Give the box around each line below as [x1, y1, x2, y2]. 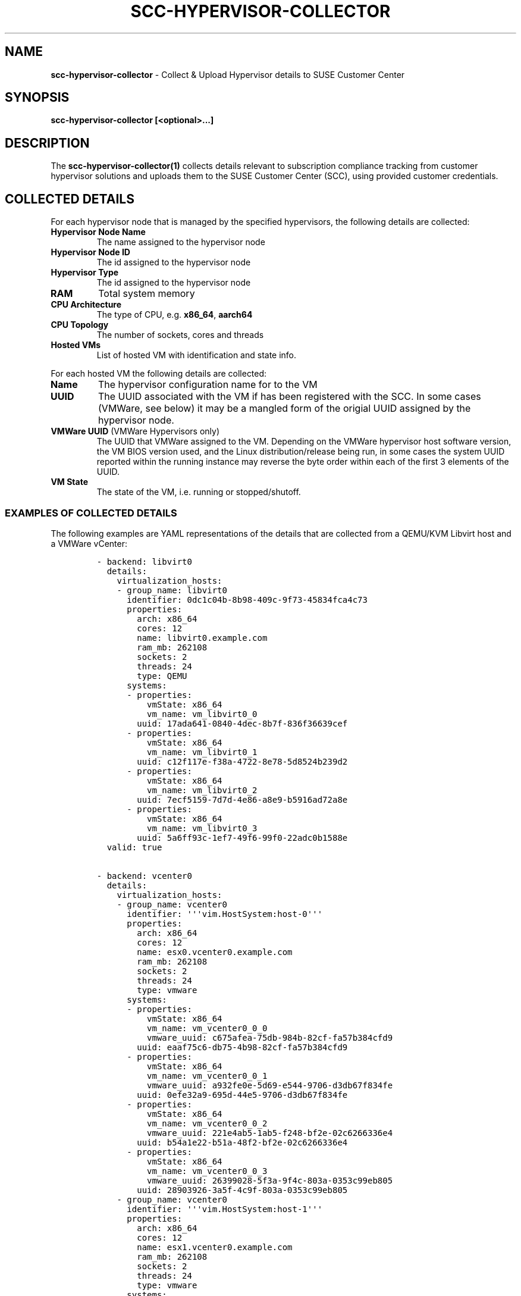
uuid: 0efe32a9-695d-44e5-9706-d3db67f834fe [137, 1090, 348, 1100]
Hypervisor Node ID [51, 247, 130, 258]
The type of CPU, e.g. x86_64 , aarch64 [96, 309, 253, 320]
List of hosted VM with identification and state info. [96, 350, 297, 361]
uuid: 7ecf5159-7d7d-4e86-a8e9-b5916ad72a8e [137, 794, 348, 804]
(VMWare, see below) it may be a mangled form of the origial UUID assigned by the [98, 402, 471, 415]
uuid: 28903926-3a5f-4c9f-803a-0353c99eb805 [137, 1185, 348, 1195]
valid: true [106, 842, 162, 852]
